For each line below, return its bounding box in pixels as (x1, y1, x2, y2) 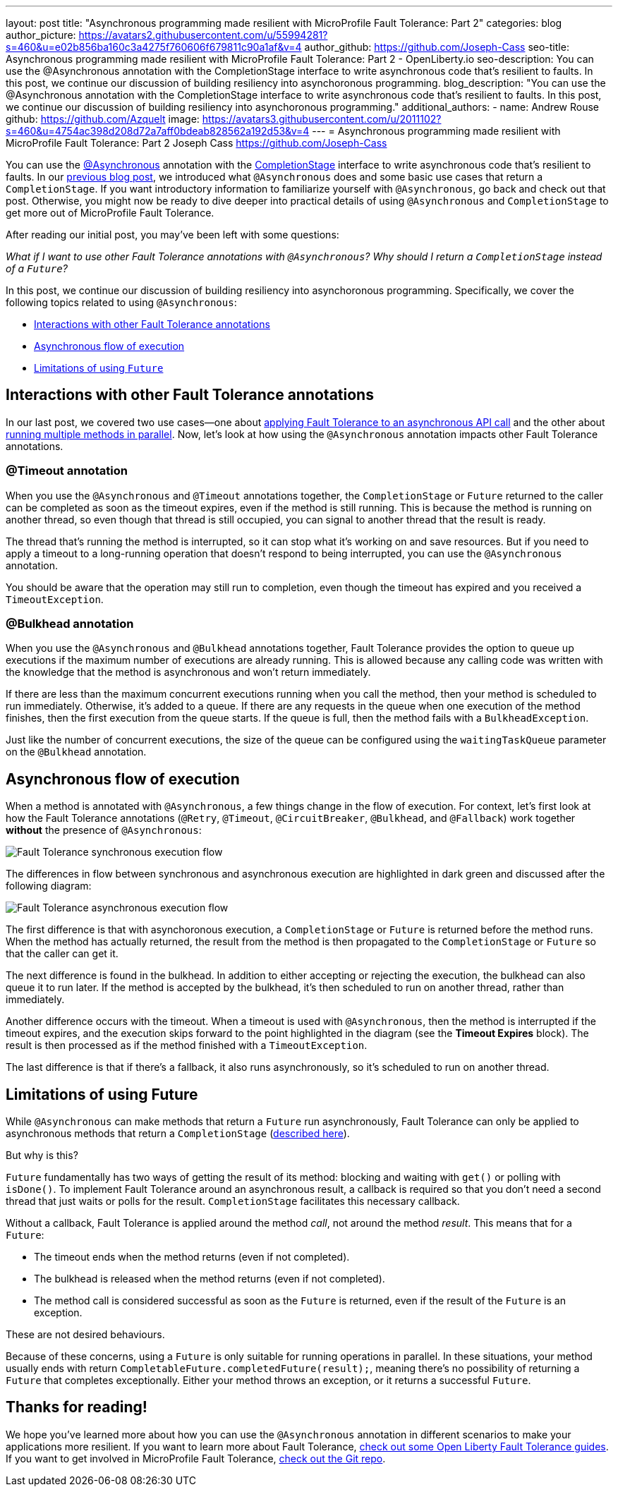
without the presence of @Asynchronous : (6, 824, 202, 837)
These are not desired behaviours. (6, 1328, 165, 1341)
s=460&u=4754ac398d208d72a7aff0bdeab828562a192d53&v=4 (6, 125, 310, 137)
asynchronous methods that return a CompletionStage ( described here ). (6, 1127, 350, 1140)
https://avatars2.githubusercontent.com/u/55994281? (78, 29, 328, 41)
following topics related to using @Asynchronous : (6, 296, 237, 308)
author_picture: (6, 29, 76, 41)
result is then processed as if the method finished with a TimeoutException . (6, 1039, 368, 1052)
